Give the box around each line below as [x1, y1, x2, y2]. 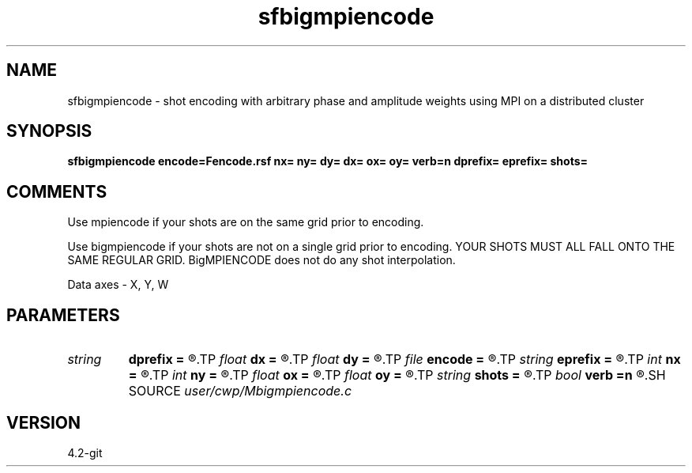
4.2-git [67, 445, 103, 460]
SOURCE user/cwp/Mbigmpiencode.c [128, 383, 352, 399]
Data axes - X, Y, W [67, 278, 169, 292]
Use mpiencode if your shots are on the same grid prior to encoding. [67, 215, 424, 229]
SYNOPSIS [6, 121, 92, 142]
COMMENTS [6, 181, 107, 202]
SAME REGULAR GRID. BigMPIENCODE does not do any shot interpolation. [67, 253, 456, 267]
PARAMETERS [6, 305, 120, 325]
